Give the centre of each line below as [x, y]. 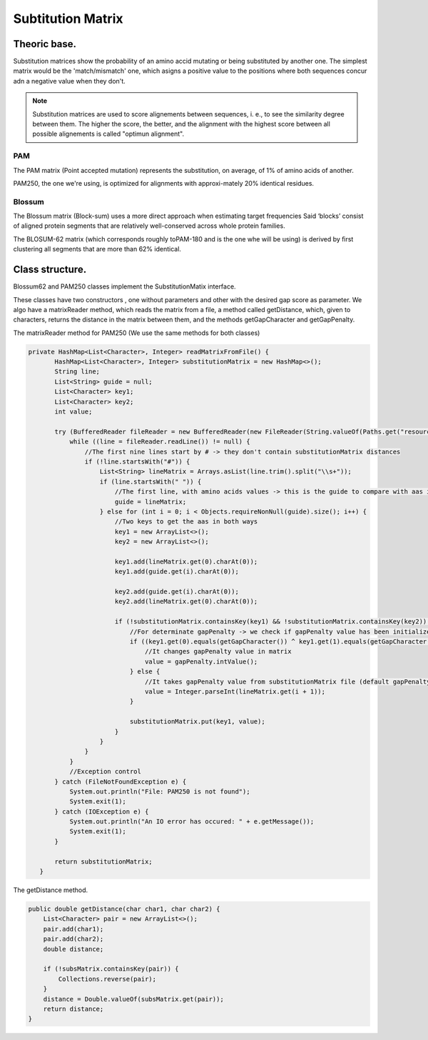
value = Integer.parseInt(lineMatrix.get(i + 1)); [235, 691]
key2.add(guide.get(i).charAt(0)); [177, 592]
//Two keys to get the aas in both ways [186, 522]
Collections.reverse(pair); [107, 979]
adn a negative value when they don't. [70, 81]
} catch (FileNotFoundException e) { [121, 781]
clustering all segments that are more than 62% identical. [97, 249]
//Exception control [106, 772]
